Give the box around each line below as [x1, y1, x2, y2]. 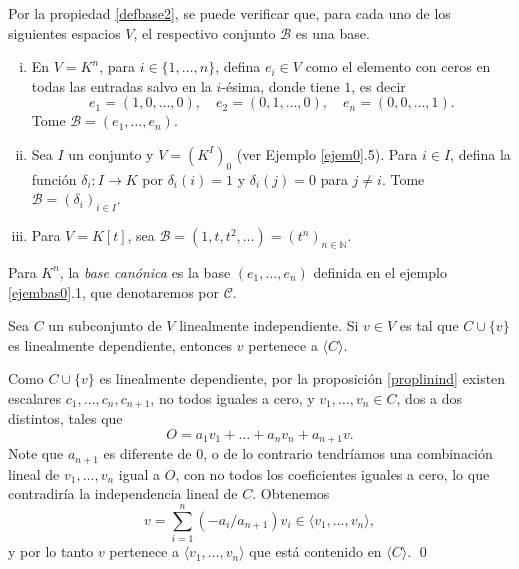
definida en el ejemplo [313, 261, 447, 282]
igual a [118, 463, 161, 484]
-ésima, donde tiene [221, 75, 340, 96]
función [31, 168, 77, 189]
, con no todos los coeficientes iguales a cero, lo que [175, 463, 490, 484]
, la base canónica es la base [59, 261, 231, 282]
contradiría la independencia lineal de [8, 483, 238, 504]
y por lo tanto [8, 541, 94, 562]
